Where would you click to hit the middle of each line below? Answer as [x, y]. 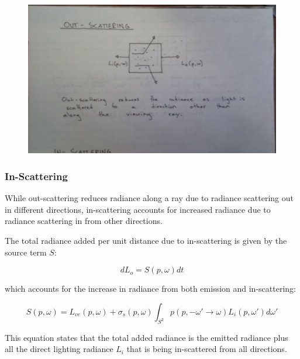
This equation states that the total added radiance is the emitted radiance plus [146, 337]
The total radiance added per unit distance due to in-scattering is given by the [146, 240]
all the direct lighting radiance [59, 349]
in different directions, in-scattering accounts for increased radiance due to [138, 209]
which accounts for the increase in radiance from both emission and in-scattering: [150, 289]
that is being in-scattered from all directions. [207, 349]
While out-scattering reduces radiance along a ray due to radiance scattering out [149, 198]
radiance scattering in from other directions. [84, 221]
